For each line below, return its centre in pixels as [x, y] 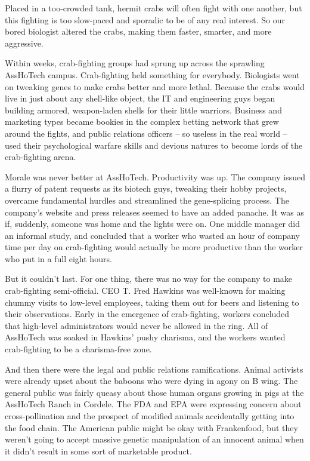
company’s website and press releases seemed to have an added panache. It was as [154, 212]
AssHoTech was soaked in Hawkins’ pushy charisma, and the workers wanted [145, 337]
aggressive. [24, 43]
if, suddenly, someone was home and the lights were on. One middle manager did [153, 224]
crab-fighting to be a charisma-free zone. [78, 349]
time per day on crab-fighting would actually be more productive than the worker [154, 247]
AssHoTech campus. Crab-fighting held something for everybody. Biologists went [152, 74]
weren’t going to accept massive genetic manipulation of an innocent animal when [154, 439]
